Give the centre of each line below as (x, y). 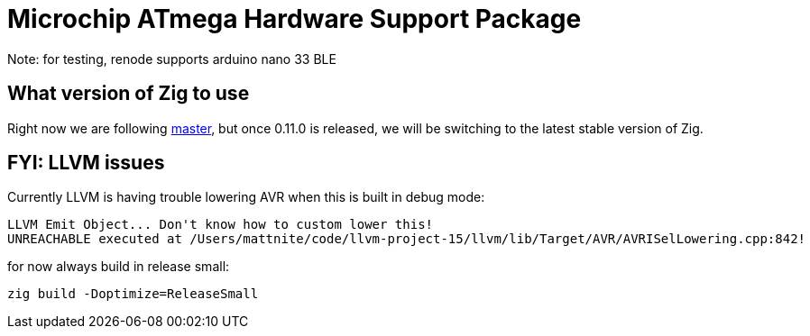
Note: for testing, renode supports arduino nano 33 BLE (172, 59)
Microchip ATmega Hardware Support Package (295, 19)
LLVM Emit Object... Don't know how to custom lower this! (221, 225)
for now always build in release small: (119, 267)
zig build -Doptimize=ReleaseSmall (133, 294)
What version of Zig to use (129, 94)
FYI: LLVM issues (86, 163)
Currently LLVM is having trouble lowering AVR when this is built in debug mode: (246, 197)
